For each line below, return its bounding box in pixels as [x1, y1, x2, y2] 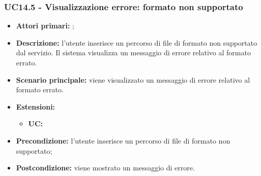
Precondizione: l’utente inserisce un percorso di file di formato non [16, 135, 230, 146]
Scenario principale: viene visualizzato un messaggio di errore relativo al [16, 74, 250, 85]
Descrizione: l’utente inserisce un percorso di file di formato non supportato [16, 37, 257, 48]
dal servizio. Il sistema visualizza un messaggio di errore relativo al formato [16, 47, 251, 58]
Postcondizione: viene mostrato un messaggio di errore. [16, 162, 195, 173]
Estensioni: [16, 101, 55, 112]
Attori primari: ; [16, 20, 74, 31]
